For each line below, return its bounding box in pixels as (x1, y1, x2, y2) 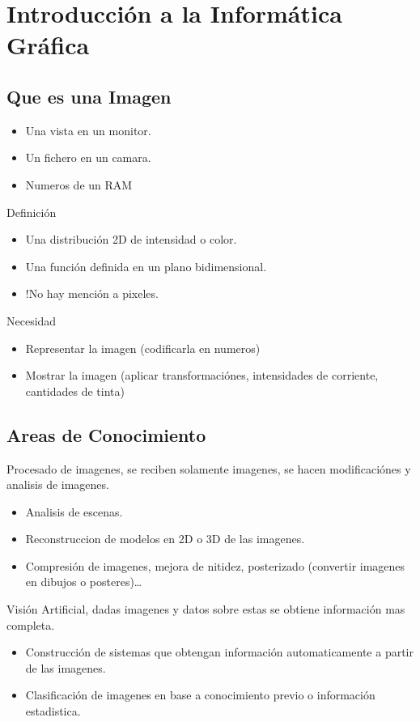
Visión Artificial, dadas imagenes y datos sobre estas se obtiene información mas (6, 601, 405, 618)
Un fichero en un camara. (25, 149, 151, 166)
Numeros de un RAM (25, 176, 133, 193)
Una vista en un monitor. (25, 121, 151, 138)
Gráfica (6, 28, 90, 62)
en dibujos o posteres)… (25, 573, 142, 590)
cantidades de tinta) (25, 382, 125, 399)
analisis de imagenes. (6, 476, 109, 493)
